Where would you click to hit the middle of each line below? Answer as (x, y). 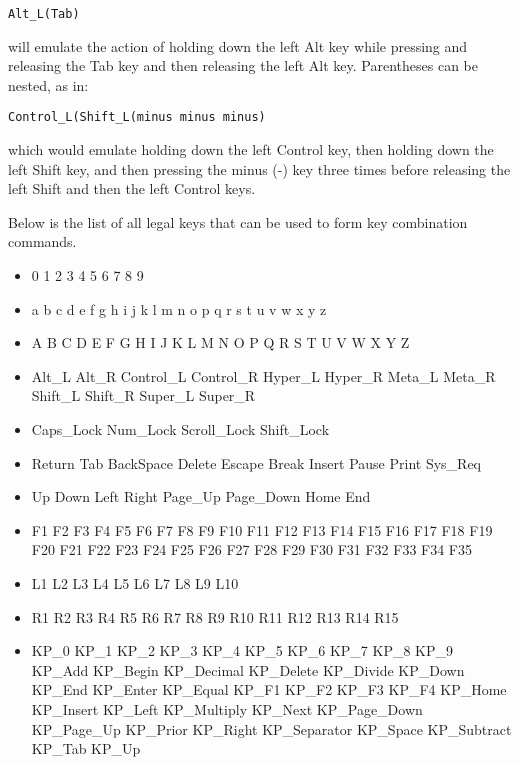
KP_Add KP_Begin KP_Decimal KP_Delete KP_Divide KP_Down (248, 669)
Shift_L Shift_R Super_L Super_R (143, 395)
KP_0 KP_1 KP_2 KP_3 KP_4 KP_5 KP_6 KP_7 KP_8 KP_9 (242, 650)
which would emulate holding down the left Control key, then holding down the (251, 149)
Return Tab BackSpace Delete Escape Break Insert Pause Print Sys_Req (256, 462)
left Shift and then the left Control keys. (132, 188)
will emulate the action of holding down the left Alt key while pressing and (238, 45)
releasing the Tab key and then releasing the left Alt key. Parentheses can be (243, 65)
